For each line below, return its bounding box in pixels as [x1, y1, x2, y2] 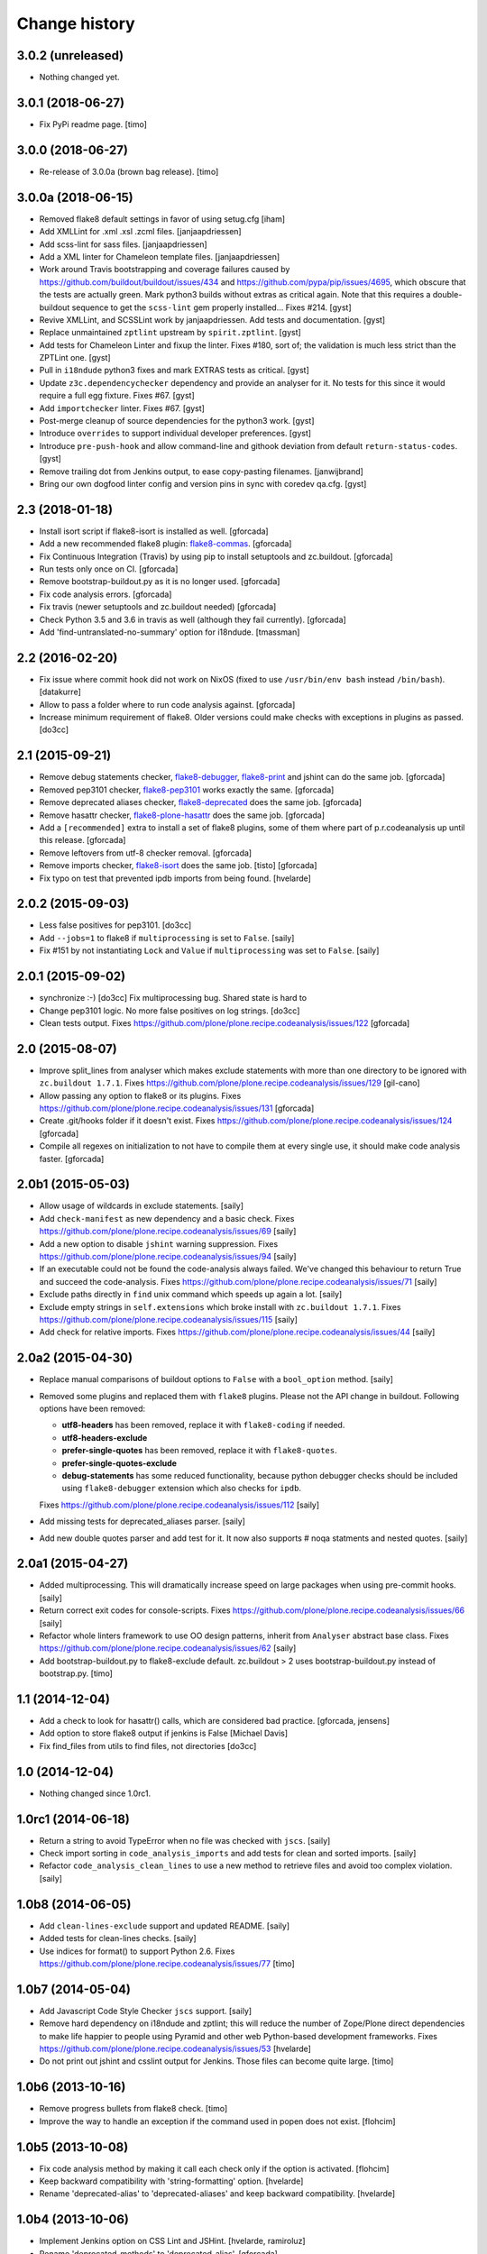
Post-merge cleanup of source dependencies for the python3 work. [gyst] [39, 416, 315, 426]
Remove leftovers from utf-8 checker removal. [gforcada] [39, 848, 253, 858]
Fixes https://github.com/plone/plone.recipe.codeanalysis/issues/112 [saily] [39, 1499, 320, 1510]
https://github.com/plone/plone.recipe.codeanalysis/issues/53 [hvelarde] [39, 2043, 311, 2055]
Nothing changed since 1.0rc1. [39, 1788, 152, 1799]
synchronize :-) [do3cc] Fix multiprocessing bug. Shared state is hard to [39, 993, 307, 1003]
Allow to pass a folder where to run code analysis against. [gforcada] [39, 699, 296, 710]
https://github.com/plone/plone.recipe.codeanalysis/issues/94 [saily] [39, 1251, 297, 1261]
